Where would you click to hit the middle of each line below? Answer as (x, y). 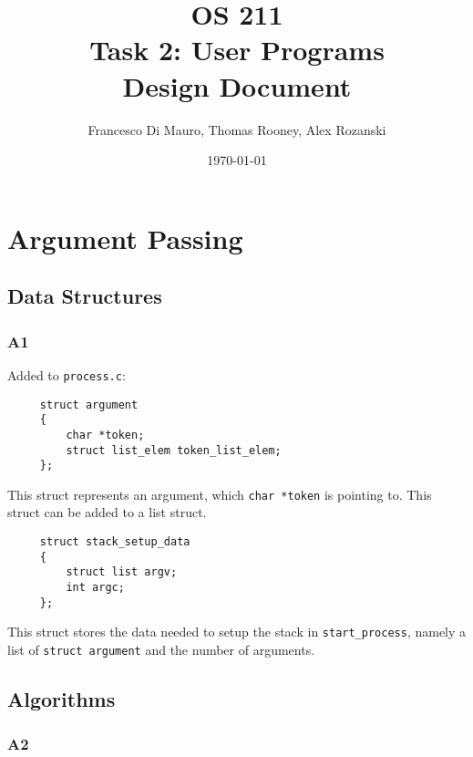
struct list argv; (122, 572)
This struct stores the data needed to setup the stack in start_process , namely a (237, 632)
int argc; (95, 588)
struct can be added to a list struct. (107, 512)
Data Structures (85, 296)
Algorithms (62, 699)
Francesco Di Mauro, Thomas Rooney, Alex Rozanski (237, 129)
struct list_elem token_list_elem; (174, 450)
